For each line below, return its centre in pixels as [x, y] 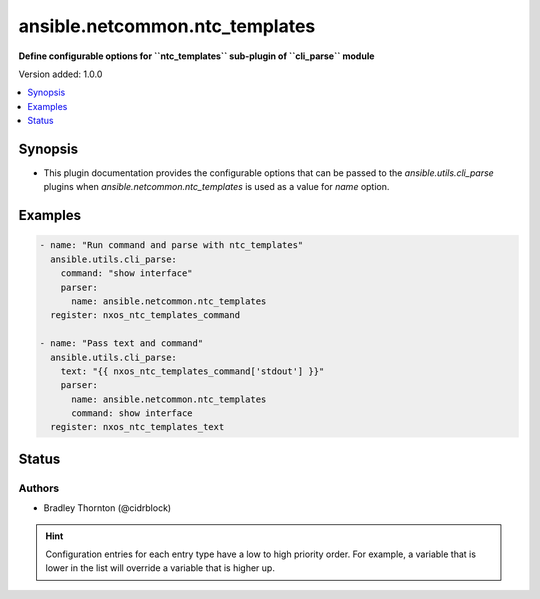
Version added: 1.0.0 [60, 74]
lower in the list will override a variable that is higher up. [160, 568]
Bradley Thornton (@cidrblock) [107, 508]
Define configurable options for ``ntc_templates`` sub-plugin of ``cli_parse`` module [196, 56]
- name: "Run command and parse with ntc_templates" [171, 245]
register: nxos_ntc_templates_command [145, 315]
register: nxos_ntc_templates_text [137, 427]
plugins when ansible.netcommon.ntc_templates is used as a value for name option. [216, 187]
